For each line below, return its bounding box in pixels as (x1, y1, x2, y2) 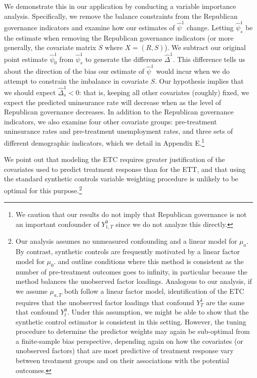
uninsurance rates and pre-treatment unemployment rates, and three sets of (4, 126, 233, 136)
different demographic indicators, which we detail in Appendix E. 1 (4, 136, 205, 148)
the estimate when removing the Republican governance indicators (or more (4, 32, 234, 43)
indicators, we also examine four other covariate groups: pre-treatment (4, 116, 217, 126)
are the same (206, 297, 245, 307)
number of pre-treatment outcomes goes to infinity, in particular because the (15, 266, 248, 276)
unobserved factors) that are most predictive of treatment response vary (15, 345, 234, 356)
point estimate (4, 54, 47, 64)
